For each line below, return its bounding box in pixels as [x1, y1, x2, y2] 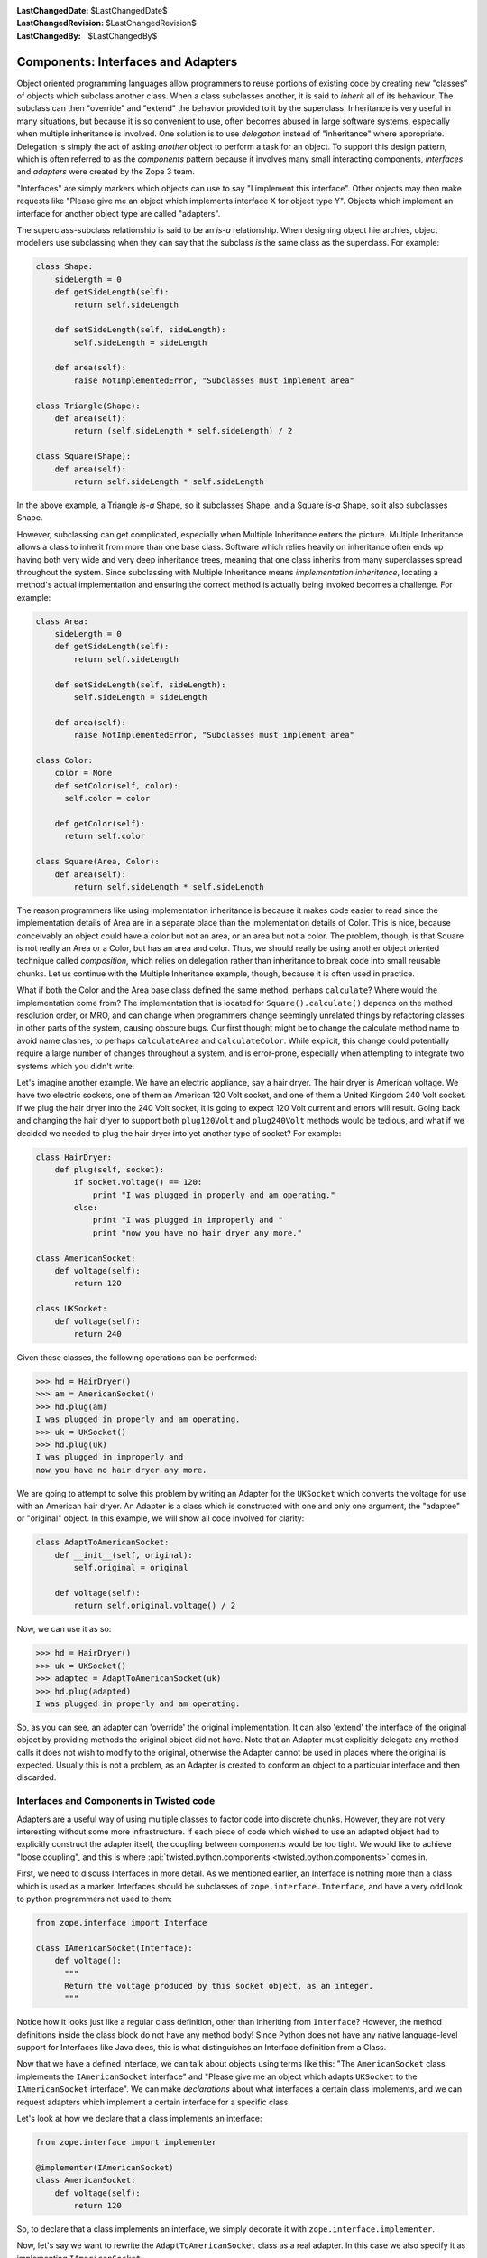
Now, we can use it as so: [16, 1624, 112, 1635]
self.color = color [64, 793, 151, 804]
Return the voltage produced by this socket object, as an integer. [64, 1981, 374, 1991]
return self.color [64, 831, 146, 842]
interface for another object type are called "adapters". [16, 208, 221, 219]
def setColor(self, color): [54, 780, 179, 790]
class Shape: [35, 262, 94, 272]
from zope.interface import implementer [35, 2137, 216, 2147]
